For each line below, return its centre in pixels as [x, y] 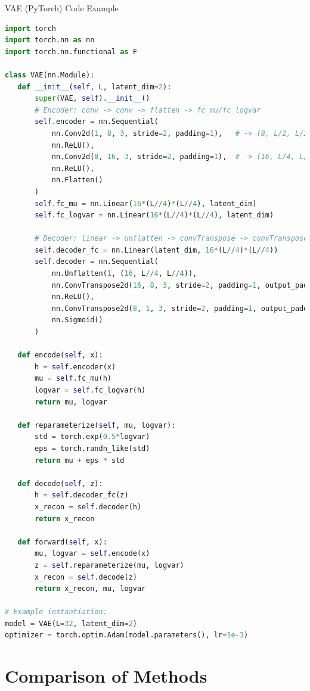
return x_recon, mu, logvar [90, 589]
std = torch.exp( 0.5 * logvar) [92, 437]
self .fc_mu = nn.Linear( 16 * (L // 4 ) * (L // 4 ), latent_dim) [146, 203]
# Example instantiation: [56, 612]
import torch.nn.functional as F [71, 52]
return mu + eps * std [80, 460]
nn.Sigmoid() [77, 320]
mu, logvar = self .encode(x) [92, 554]
